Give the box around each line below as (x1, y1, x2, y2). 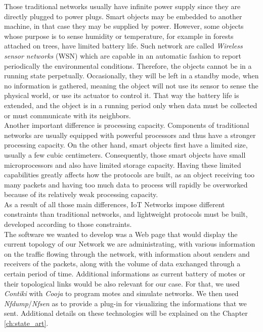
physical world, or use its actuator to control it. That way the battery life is (4, 90, 239, 101)
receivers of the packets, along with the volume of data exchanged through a (4, 258, 241, 269)
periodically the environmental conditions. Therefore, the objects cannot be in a (4, 60, 252, 71)
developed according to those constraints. (4, 219, 132, 229)
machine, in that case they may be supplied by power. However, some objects (4, 21, 244, 31)
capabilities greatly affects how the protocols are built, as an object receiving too (4, 169, 255, 180)
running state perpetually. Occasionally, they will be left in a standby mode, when (4, 70, 259, 81)
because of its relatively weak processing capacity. (4, 189, 158, 200)
